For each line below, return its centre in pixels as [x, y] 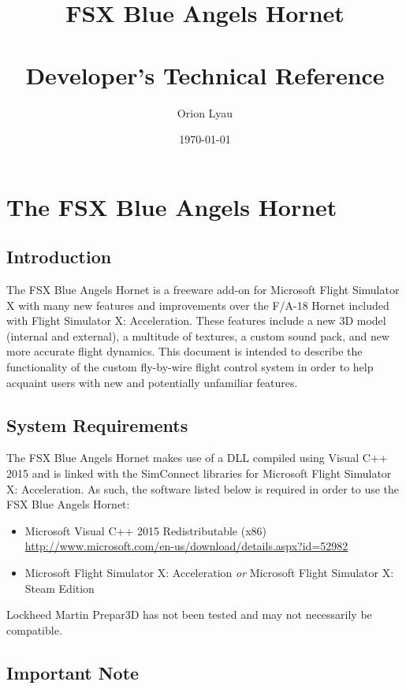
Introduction [59, 257]
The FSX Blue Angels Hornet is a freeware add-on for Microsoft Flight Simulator [203, 290]
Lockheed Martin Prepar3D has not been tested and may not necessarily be [189, 615]
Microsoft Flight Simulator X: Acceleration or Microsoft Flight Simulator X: [209, 572]
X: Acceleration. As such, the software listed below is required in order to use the [203, 488]
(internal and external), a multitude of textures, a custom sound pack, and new [198, 335]
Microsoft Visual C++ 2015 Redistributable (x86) [145, 530]
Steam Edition [60, 588]
